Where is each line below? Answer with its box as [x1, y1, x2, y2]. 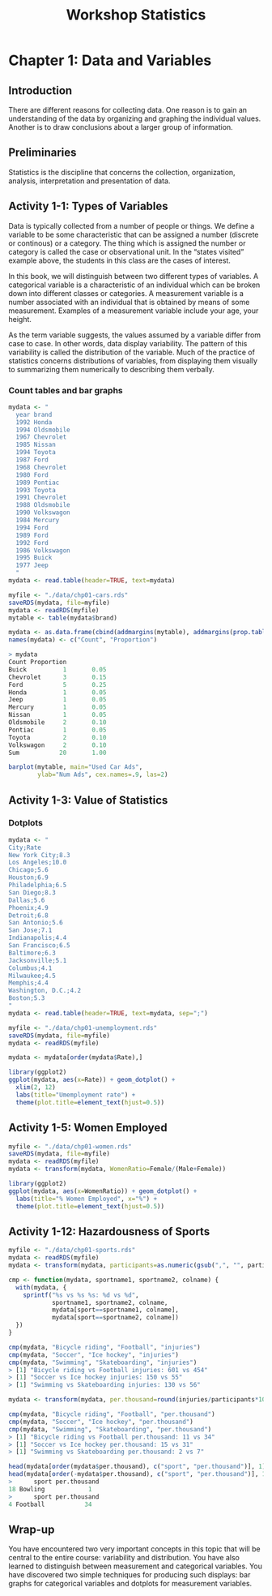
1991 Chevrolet [15, 493, 67, 502]
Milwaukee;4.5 [8, 972, 57, 980]
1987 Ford [15, 456, 49, 464]
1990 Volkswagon [15, 508, 70, 517]
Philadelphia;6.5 [8, 882, 67, 890]
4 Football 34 [8, 1500, 92, 1508]
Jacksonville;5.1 [8, 956, 67, 964]
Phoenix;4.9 [8, 903, 49, 912]
